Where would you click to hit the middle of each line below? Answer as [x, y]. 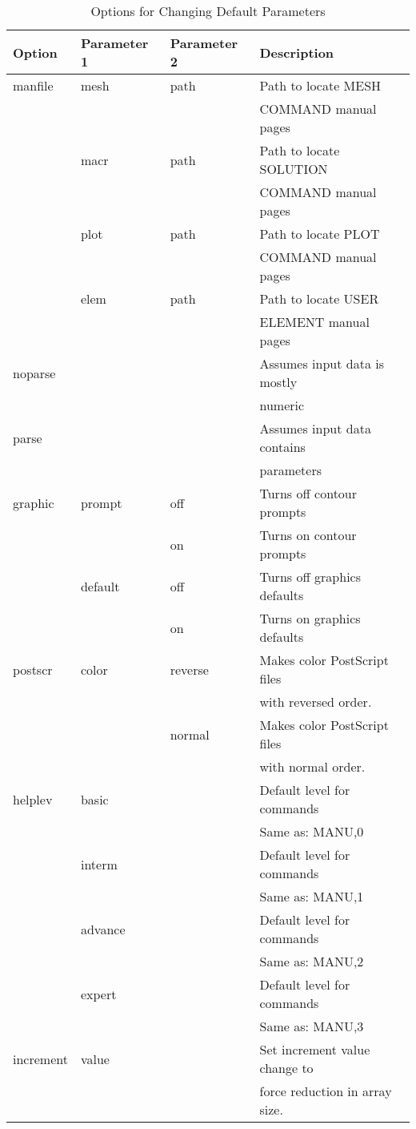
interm [99, 864]
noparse [34, 373]
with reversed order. [316, 702]
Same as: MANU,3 [312, 1026]
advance [103, 929]
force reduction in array [326, 1091]
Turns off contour [308, 493]
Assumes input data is [322, 363]
